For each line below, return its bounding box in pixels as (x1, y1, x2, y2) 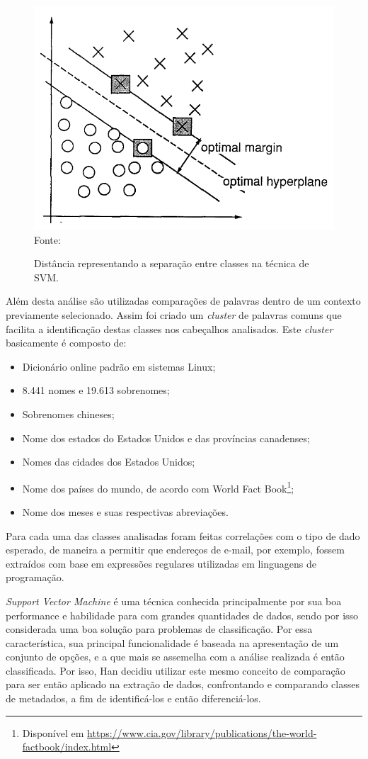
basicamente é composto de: (6, 335, 127, 350)
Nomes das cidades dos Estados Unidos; (22, 454, 195, 469)
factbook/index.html (22, 739, 112, 754)
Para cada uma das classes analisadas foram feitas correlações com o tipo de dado (6, 528, 360, 543)
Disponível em (22, 725, 84, 740)
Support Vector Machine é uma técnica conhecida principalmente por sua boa (6, 593, 342, 608)
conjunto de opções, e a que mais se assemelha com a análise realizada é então (6, 649, 345, 664)
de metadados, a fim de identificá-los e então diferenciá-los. (6, 691, 261, 706)
